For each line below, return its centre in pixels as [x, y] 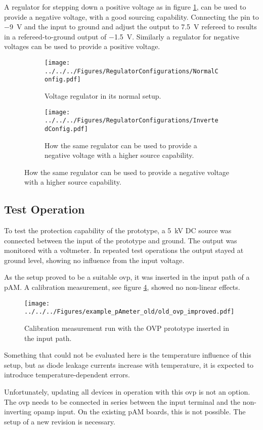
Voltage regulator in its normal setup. [103, 95]
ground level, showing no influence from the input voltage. [94, 260]
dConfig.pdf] [66, 129]
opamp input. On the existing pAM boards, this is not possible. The [140, 412]
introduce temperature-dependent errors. [67, 375]
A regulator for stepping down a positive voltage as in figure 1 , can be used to [125, 7]
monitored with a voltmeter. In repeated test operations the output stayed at [124, 250]
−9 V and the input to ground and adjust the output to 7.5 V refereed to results [130, 27]
